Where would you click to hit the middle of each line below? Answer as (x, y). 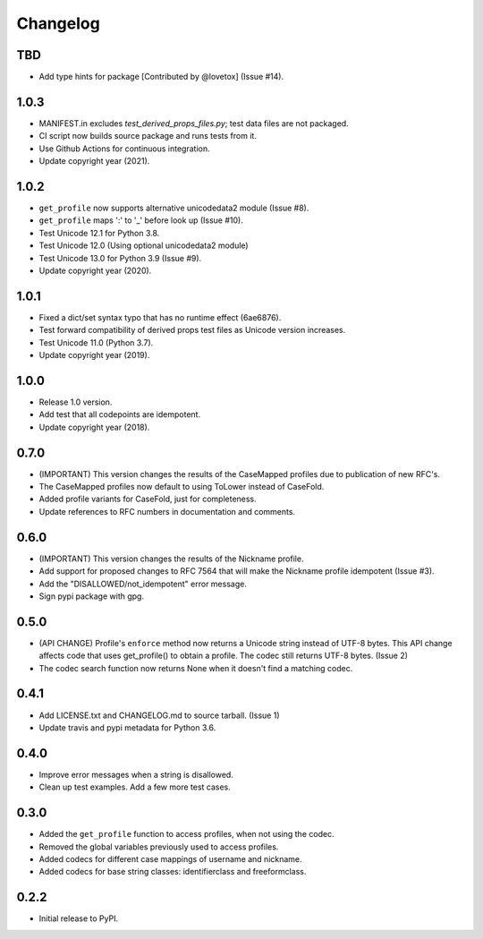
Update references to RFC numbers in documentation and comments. (167, 511)
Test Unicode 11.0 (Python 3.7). (96, 342)
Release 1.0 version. (76, 402)
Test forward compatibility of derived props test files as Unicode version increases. (192, 330)
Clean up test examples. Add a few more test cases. (135, 787)
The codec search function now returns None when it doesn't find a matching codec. (196, 668)
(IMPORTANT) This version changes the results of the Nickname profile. (171, 559)
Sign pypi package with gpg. (92, 596)
